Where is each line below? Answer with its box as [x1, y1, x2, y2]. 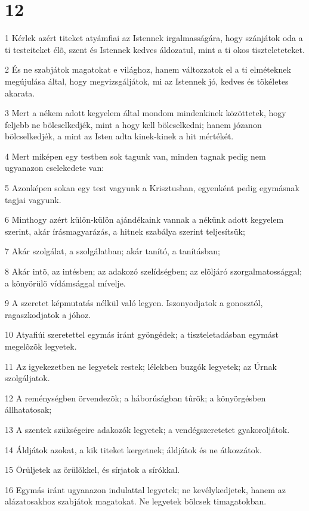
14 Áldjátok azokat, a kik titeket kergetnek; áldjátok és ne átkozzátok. [5, 443, 262, 456]
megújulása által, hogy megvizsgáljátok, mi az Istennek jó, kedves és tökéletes [5, 74, 289, 87]
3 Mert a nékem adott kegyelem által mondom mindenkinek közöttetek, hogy [5, 107, 286, 119]
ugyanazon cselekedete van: [5, 161, 104, 174]
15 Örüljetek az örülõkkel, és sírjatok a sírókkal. [5, 463, 180, 476]
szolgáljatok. [5, 372, 50, 384]
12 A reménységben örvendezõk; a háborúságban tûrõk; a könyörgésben [5, 391, 266, 404]
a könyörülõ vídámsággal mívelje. [5, 276, 126, 289]
